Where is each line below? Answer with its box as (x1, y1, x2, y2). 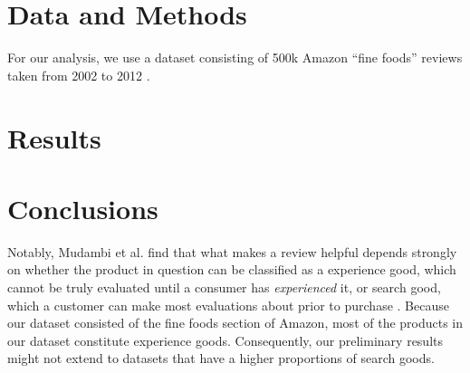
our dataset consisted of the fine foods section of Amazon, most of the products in (7, 313, 464, 332)
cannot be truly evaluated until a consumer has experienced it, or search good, (7, 278, 441, 296)
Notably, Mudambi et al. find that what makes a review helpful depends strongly (7, 242, 457, 261)
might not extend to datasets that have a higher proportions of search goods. (7, 349, 435, 368)
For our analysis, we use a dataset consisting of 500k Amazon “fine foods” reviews (7, 48, 463, 67)
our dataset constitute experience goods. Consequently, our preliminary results (7, 330, 443, 349)
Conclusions (7, 189, 158, 226)
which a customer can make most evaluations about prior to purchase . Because (7, 295, 449, 314)
